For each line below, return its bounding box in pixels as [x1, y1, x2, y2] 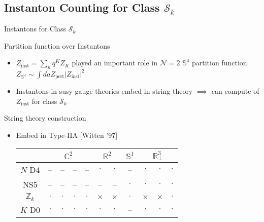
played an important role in [72, 57, 157, 68]
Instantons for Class [4, 23, 67, 34]
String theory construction [4, 113, 86, 123]
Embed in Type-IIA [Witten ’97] [16, 129, 118, 140]
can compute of [211, 86, 259, 96]
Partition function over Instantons [4, 40, 110, 51]
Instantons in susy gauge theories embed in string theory [16, 86, 193, 96]
